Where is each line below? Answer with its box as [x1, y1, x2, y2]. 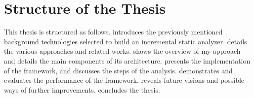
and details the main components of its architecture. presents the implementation [4, 55, 251, 65]
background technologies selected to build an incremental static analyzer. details [4, 36, 247, 46]
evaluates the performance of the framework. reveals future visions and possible [4, 75, 245, 85]
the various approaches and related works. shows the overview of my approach [4, 46, 241, 56]
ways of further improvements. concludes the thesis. [4, 84, 160, 95]
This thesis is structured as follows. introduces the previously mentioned [4, 27, 223, 37]
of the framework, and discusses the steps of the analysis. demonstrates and [4, 65, 233, 75]
